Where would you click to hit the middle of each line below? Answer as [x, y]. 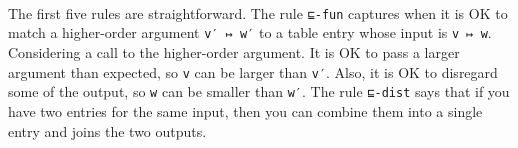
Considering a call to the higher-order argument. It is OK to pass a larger [234, 52]
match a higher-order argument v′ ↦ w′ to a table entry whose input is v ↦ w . [250, 32]
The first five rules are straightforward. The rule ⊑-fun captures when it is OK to [258, 12]
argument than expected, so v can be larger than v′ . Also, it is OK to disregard [253, 71]
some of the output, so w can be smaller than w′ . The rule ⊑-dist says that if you [259, 91]
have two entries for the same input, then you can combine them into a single [245, 110]
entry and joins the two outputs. [107, 130]
